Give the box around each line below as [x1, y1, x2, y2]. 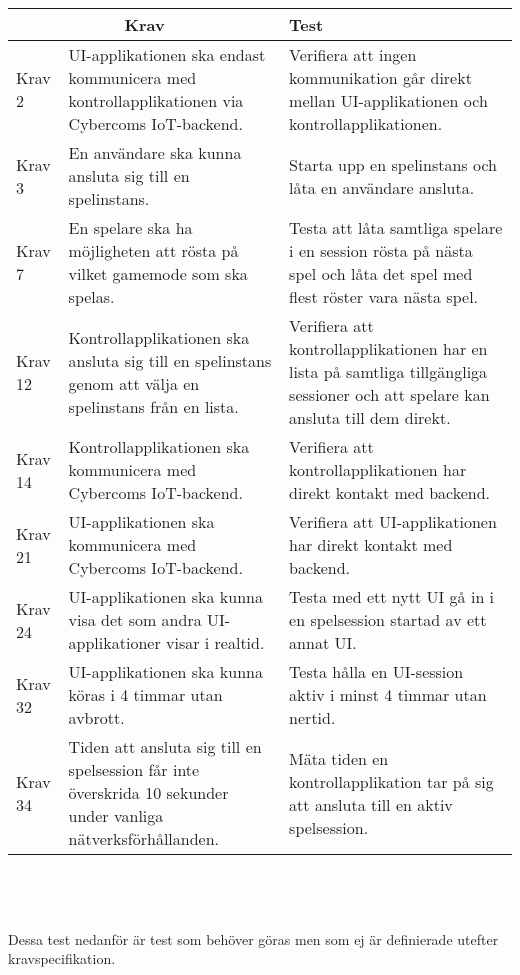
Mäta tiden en [289, 746, 389, 770]
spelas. [68, 285, 115, 308]
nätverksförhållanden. [68, 827, 220, 850]
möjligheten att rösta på [68, 239, 239, 262]
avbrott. [68, 706, 125, 729]
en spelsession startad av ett [289, 608, 487, 631]
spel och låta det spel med [289, 262, 473, 285]
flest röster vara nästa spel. [289, 285, 479, 308]
